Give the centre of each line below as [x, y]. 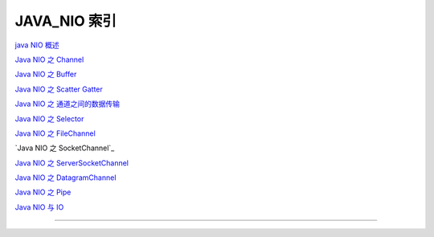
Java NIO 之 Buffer [46, 74]
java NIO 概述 [37, 45]
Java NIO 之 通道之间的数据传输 [68, 104]
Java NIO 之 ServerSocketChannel [72, 163]
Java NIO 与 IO [39, 207]
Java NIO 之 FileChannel [55, 133]
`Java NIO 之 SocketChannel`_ [65, 148]
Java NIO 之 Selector [49, 118]
